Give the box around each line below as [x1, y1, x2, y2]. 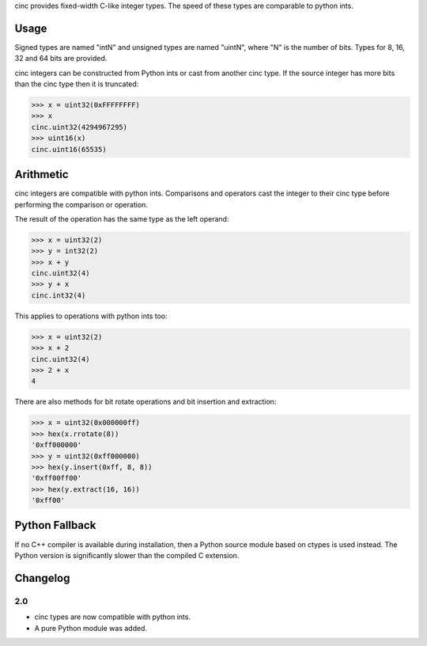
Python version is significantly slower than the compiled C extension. [14, 550, 240, 560]
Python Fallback [14, 519, 96, 532]
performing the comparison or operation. [14, 199, 148, 209]
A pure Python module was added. [34, 623, 148, 633]
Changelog [14, 571, 70, 585]
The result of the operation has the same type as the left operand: [14, 214, 229, 223]
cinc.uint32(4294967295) [31, 123, 128, 131]
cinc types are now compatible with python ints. [34, 612, 191, 621]
